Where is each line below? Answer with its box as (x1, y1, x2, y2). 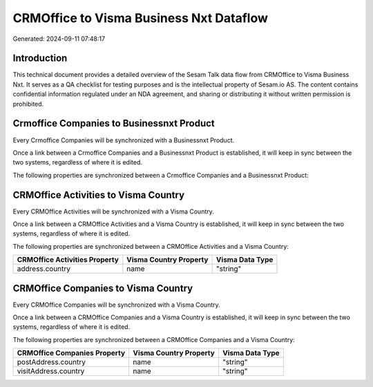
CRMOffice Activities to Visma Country (12, 189, 185, 200)
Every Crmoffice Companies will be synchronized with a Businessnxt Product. (12, 135, 235, 144)
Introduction (12, 53, 68, 64)
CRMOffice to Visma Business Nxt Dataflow (12, 10, 269, 26)
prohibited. (12, 100, 44, 108)
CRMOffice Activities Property (17, 255, 119, 265)
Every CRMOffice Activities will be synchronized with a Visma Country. (12, 207, 214, 216)
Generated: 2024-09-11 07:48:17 (12, 35, 106, 43)
